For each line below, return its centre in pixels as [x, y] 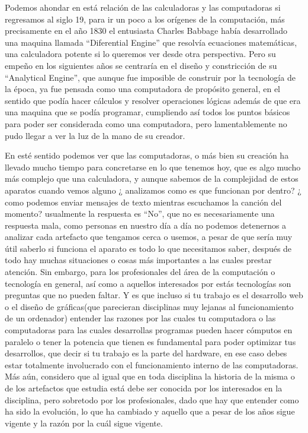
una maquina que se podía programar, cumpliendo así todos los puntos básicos [147, 112]
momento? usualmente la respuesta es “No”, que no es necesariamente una [140, 214]
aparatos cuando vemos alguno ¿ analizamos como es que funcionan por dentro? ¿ [153, 190]
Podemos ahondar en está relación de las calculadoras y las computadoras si [143, 7]
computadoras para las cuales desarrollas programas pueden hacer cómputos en [149, 330]
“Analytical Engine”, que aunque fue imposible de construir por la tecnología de [150, 77]
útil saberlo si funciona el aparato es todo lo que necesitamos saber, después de [148, 248]
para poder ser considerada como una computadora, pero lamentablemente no [146, 123]
